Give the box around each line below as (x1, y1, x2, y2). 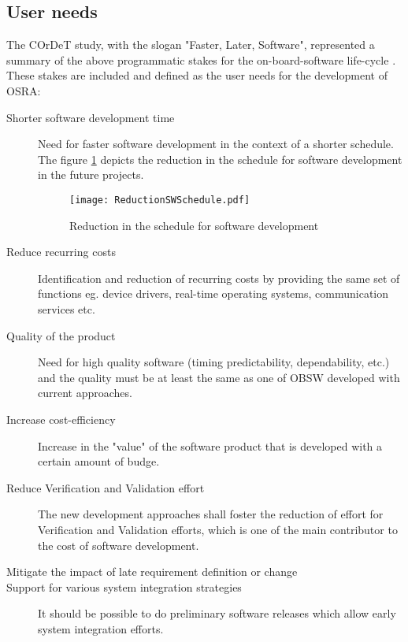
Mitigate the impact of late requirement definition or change (6, 563, 298, 580)
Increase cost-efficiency (6, 410, 116, 427)
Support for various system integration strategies (6, 578, 242, 595)
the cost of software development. (38, 536, 199, 553)
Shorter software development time (6, 109, 175, 125)
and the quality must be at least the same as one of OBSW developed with (38, 369, 400, 385)
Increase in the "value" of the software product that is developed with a (38, 437, 383, 454)
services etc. (38, 300, 95, 317)
